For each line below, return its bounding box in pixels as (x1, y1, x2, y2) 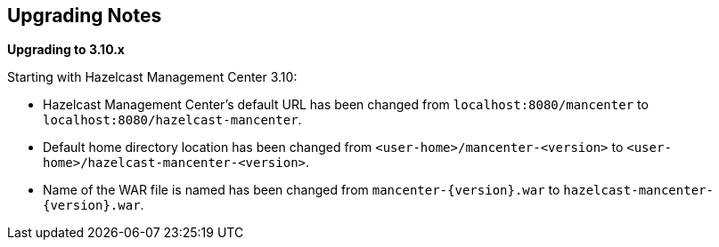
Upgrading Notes (7, 4, 162, 27)
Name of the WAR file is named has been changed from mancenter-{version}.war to (43, 182, 560, 198)
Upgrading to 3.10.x (7, 42, 125, 58)
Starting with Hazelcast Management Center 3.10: (7, 69, 298, 85)
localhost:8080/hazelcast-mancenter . (43, 112, 302, 128)
